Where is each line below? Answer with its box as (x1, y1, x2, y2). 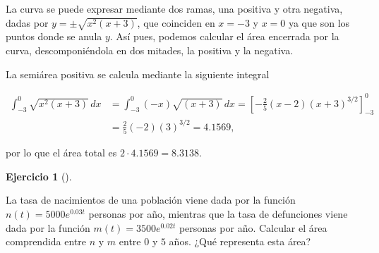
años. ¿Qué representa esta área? (169, 234, 311, 249)
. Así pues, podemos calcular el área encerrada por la (109, 29, 339, 44)
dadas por (6, 15, 49, 30)
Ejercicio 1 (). (6, 168, 72, 183)
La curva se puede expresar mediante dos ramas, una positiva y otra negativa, (6, 1, 343, 16)
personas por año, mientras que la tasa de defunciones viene (88, 206, 348, 221)
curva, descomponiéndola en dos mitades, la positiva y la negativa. (6, 42, 294, 57)
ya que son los (288, 15, 350, 30)
